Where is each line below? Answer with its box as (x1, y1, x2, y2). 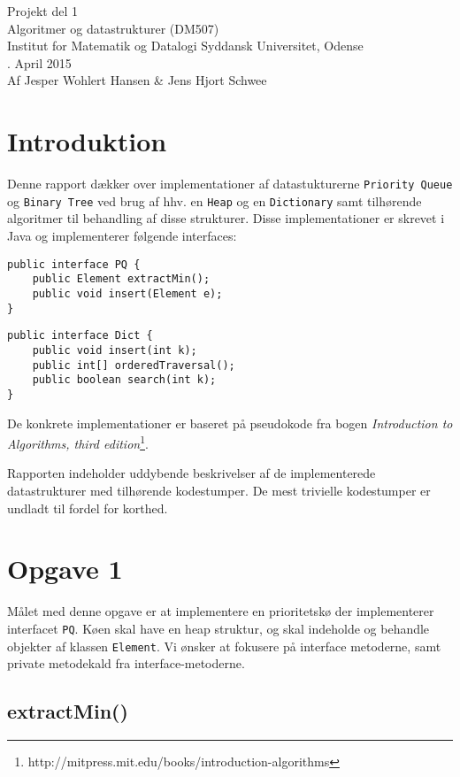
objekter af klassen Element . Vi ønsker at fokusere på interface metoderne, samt (7, 636, 441, 655)
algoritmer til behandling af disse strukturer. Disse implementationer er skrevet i (7, 209, 445, 227)
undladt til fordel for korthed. (7, 498, 168, 517)
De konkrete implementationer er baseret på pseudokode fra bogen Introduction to (7, 413, 453, 432)
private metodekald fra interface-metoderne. (7, 654, 245, 673)
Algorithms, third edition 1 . (7, 432, 149, 452)
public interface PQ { (7, 258, 141, 271)
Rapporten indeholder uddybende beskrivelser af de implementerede (7, 464, 376, 482)
